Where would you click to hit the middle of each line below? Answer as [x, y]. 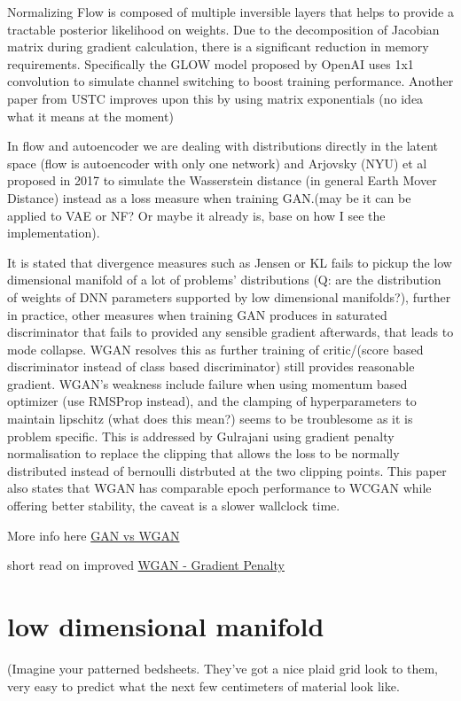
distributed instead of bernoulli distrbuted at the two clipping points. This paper [227, 470]
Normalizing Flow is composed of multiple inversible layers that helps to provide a [230, 12]
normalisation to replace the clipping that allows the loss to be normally [203, 453]
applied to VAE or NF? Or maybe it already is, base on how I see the [196, 215]
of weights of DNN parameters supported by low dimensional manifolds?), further [229, 296]
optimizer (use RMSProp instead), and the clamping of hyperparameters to [212, 401]
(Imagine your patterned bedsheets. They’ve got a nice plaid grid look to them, [223, 668]
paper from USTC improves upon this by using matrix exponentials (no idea [215, 98]
